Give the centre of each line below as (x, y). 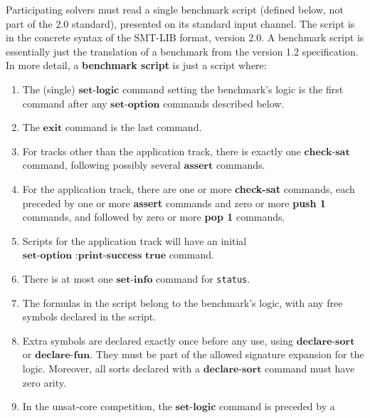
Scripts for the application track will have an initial (134, 240)
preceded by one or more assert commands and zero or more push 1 (174, 203)
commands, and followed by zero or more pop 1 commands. (154, 217)
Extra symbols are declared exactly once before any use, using (158, 340)
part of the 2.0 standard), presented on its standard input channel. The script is (180, 23)
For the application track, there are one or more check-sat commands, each (189, 188)
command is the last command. (133, 127)
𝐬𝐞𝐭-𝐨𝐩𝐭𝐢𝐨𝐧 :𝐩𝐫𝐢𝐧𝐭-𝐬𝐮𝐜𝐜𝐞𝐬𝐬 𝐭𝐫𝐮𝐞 (94, 256)
